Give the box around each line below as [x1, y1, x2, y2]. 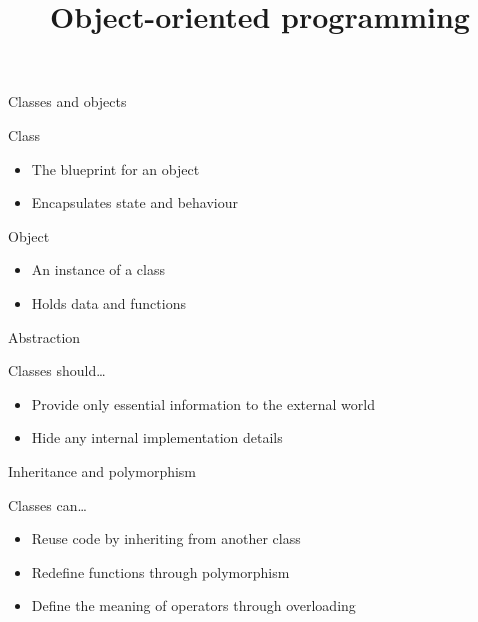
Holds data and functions [31, 292, 186, 313]
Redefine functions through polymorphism [31, 561, 290, 582]
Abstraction [8, 326, 81, 347]
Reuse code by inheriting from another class [31, 528, 301, 549]
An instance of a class [31, 259, 166, 280]
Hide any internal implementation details [31, 427, 283, 448]
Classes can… [8, 494, 87, 515]
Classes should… [8, 360, 106, 381]
